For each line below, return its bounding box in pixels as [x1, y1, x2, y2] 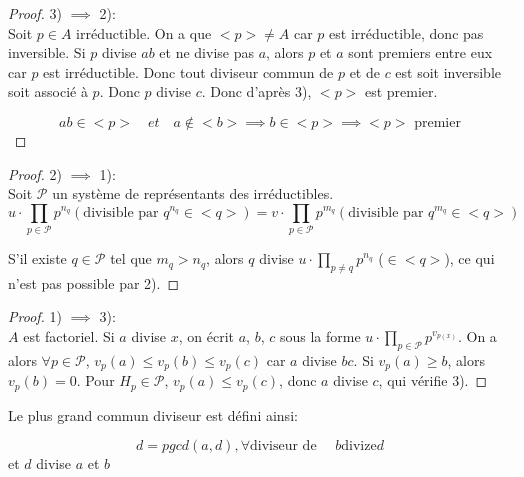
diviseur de [249, 439, 317, 454]
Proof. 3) [8, 3, 62, 23]
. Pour [76, 370, 115, 391]
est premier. [364, 81, 438, 102]
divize [341, 439, 377, 454]
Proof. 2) [8, 163, 62, 184]
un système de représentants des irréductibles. [52, 183, 334, 204]
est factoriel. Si [23, 326, 115, 347]
